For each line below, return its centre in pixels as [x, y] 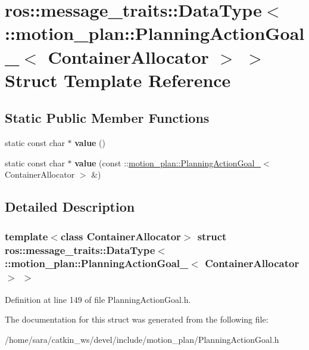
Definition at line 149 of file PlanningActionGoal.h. [98, 299]
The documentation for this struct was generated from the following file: [137, 319]
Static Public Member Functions [107, 118]
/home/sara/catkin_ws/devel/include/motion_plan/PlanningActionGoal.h [142, 339]
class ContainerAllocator [121, 236]
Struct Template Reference [118, 80]
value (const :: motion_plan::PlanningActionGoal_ [168, 162]
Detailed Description [70, 207]
